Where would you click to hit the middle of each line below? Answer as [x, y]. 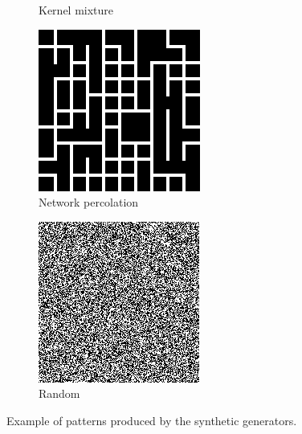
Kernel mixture [76, 10]
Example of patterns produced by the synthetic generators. [152, 420]
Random [59, 393]
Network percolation [89, 202]
